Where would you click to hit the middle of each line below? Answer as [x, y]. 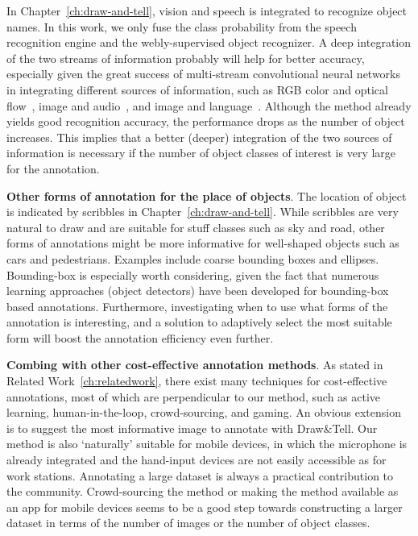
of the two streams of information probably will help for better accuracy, [186, 58]
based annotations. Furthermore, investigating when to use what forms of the [197, 306]
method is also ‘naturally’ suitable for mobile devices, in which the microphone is [207, 444]
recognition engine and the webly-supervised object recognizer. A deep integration [209, 42]
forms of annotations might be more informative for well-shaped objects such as [203, 243]
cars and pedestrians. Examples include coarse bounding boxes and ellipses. [193, 258]
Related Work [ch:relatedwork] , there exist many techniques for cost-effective [197, 381]
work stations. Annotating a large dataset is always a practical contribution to [200, 475]
